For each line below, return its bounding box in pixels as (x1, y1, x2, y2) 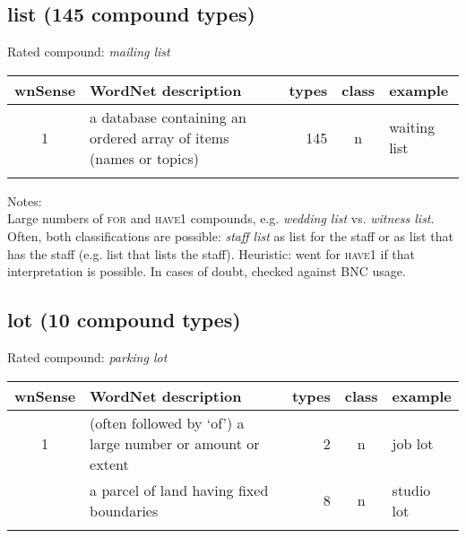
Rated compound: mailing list (7, 42, 170, 61)
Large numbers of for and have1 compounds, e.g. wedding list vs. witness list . (7, 209, 435, 228)
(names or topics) (90, 147, 200, 169)
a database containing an (90, 106, 246, 127)
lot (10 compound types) (7, 306, 241, 334)
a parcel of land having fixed (90, 479, 269, 500)
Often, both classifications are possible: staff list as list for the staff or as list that (7, 226, 453, 245)
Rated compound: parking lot (7, 347, 168, 366)
